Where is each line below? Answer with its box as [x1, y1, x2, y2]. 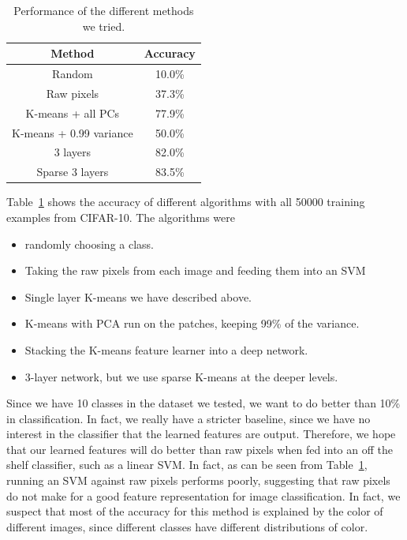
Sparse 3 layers [36, 163, 109, 180]
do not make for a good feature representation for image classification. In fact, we [6, 487, 401, 504]
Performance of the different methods [13, 2, 194, 18]
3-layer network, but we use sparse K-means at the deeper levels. [24, 368, 338, 384]
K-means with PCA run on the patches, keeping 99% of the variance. [24, 315, 360, 332]
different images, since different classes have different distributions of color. [6, 518, 368, 534]
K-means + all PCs [25, 104, 120, 121]
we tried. [82, 17, 125, 34]
